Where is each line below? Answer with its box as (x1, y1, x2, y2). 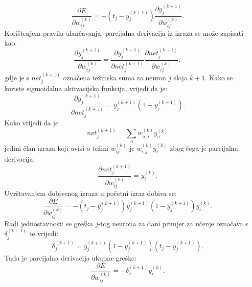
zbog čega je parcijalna (169, 143, 238, 153)
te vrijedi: (29, 228, 59, 239)
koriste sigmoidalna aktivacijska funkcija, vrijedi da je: (4, 83, 167, 94)
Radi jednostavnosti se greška (4, 218, 93, 228)
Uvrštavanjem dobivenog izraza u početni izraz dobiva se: (4, 188, 177, 198)
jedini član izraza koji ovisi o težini (4, 143, 109, 153)
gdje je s (4, 72, 29, 82)
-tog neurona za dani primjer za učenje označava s (98, 218, 249, 228)
